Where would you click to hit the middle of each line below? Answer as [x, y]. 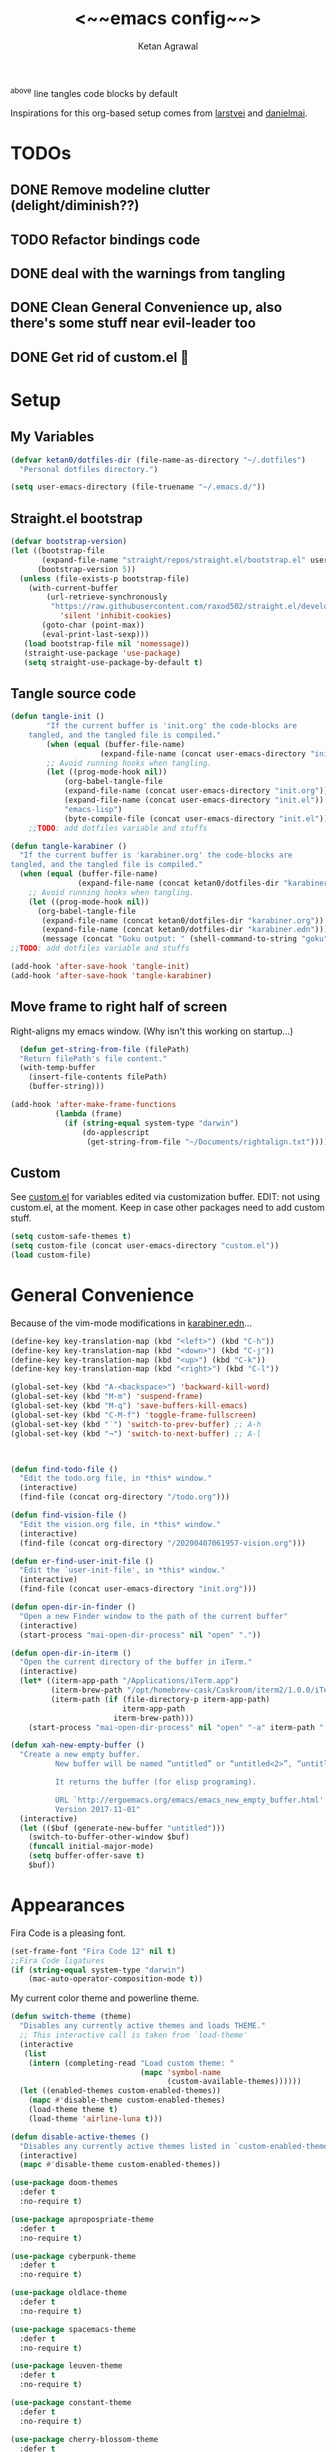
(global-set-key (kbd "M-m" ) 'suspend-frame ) [106, 1397]
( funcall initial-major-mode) [91, 1847]
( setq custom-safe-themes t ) [71, 1237]
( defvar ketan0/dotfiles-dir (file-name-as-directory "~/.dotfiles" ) [158, 460]
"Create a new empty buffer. [80, 1755]
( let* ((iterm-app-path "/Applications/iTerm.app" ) [129, 1681]
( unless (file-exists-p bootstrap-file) [104, 578]
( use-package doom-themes [64, 2183]
